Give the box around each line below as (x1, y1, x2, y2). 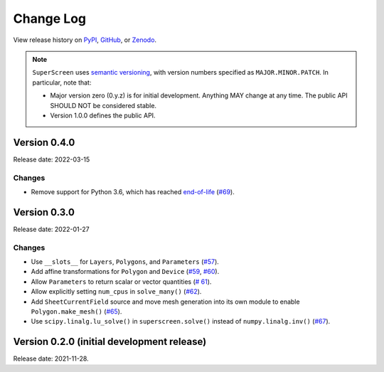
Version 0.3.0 (13, 206, 75, 218)
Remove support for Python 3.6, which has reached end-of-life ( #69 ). (31, 187, 235, 196)
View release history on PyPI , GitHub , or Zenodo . (13, 36, 156, 44)
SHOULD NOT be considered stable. (50, 101, 156, 110)
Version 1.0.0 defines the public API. (50, 111, 156, 119)
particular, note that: (32, 78, 92, 87)
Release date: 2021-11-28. (13, 354, 89, 363)
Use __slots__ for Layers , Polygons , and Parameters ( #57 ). (31, 257, 220, 266)
